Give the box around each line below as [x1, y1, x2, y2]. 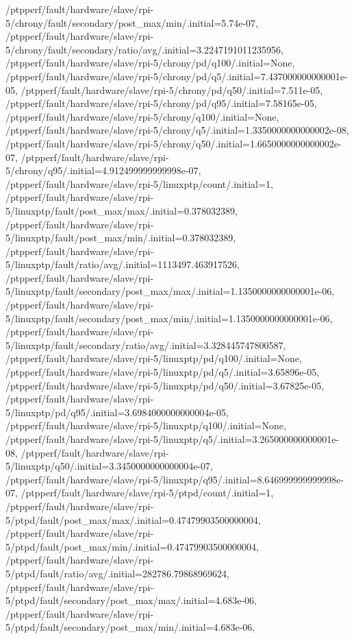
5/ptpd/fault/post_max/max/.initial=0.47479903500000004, [5, 512, 261, 527]
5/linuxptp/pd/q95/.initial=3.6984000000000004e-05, [5, 405, 229, 419]
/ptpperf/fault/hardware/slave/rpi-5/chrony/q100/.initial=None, [5, 109, 279, 123]
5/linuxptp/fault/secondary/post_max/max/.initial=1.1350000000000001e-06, [5, 284, 335, 298]
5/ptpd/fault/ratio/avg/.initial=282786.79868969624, [5, 566, 229, 580]
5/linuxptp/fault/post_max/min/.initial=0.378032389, [5, 230, 236, 245]
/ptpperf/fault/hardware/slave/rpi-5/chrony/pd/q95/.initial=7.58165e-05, [5, 96, 317, 110]
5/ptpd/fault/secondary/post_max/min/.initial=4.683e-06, [5, 620, 255, 634]
